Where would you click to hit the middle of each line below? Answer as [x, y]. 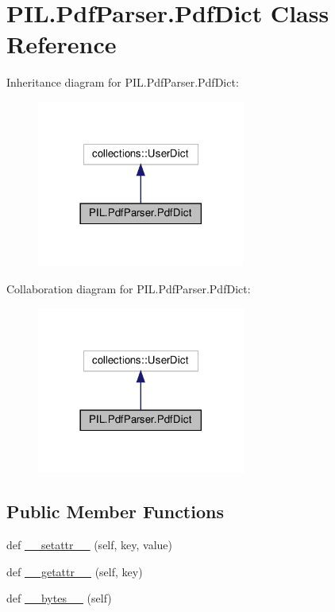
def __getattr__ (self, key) [75, 571]
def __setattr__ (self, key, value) [90, 545]
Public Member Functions [115, 511]
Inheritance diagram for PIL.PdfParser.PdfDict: [123, 82]
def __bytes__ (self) [59, 598]
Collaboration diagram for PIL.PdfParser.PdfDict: [129, 289]
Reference [62, 44]
